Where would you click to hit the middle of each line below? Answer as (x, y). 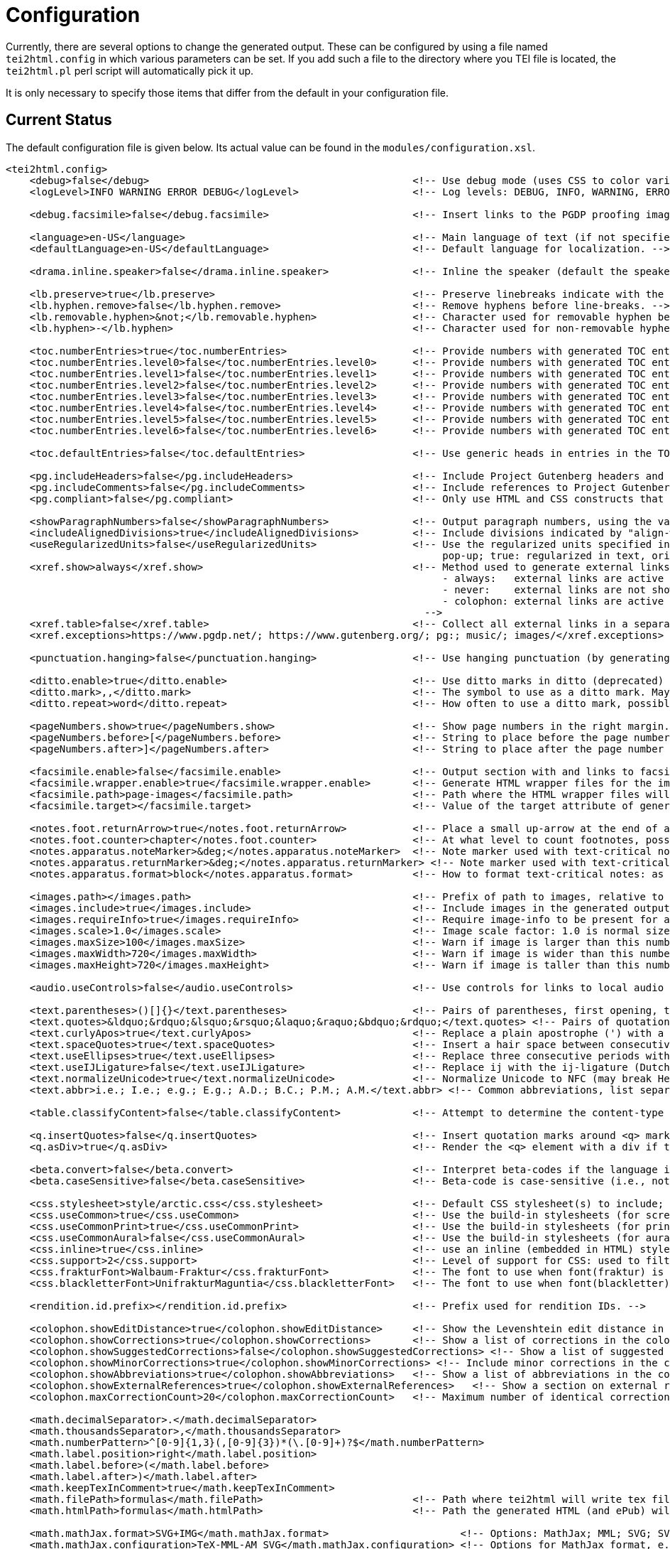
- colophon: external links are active (553, 601)
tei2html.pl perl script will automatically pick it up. (130, 70)
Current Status (59, 120)
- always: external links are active (553, 578)
